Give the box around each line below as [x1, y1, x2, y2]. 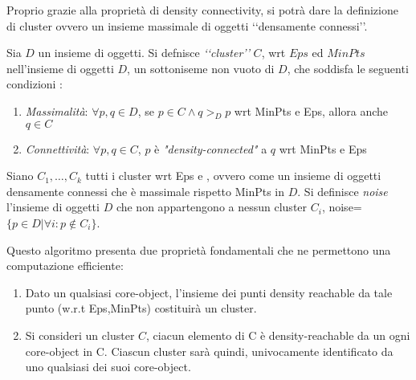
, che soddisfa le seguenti [287, 59, 409, 76]
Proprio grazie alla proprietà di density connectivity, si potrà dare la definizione [6, 2, 398, 18]
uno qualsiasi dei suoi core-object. [25, 358, 191, 375]
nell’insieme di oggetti [6, 59, 114, 76]
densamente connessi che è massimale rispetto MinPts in [6, 182, 285, 199]
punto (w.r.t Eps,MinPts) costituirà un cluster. [25, 300, 257, 317]
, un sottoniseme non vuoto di [127, 59, 275, 76]
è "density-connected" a [154, 140, 267, 157]
